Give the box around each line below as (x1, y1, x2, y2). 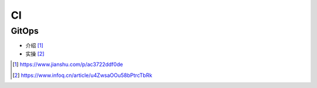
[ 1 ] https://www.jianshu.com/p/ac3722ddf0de (12, 61, 123, 68)
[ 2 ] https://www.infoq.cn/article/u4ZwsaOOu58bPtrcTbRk (12, 72, 153, 79)
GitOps (11, 26, 39, 36)
